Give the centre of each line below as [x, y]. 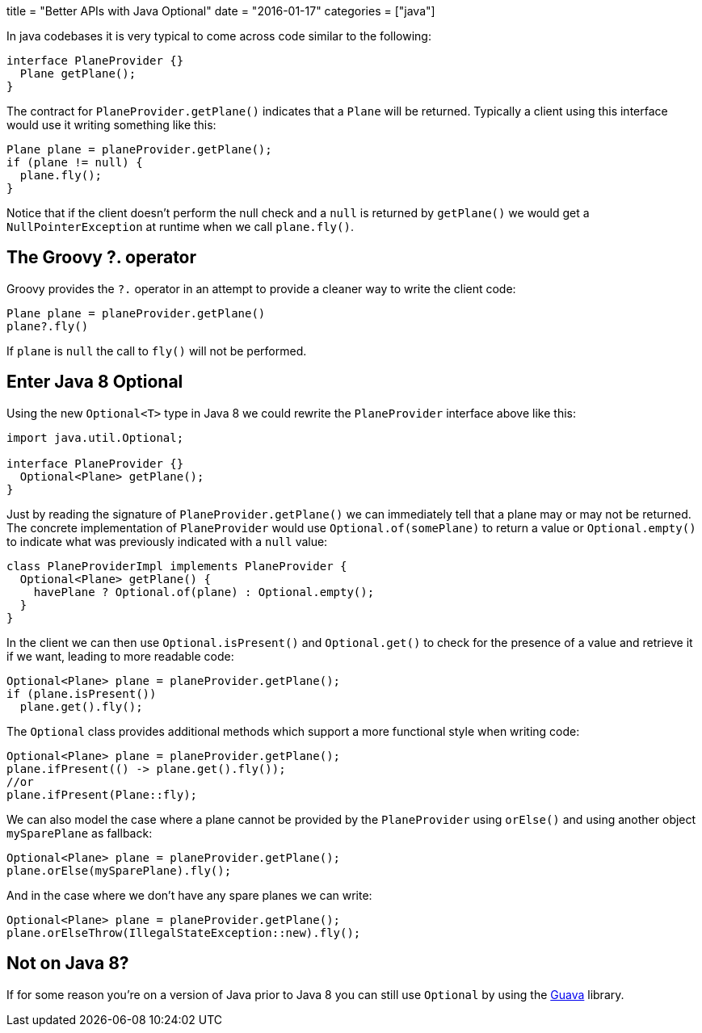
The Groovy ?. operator [102, 258]
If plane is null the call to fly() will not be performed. [157, 351]
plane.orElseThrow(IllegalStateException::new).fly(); [184, 932]
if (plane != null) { [75, 162]
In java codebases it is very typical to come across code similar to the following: [219, 36]
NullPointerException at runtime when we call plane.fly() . [180, 227]
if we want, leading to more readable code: [120, 656]
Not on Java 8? [68, 964]
